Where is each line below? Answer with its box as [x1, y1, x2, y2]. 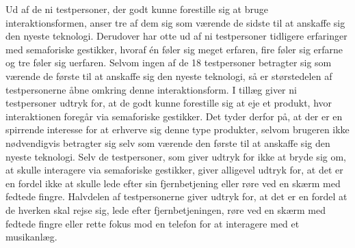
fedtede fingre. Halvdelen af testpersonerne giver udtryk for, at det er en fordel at [5, 189, 347, 204]
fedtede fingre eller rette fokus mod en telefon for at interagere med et [5, 216, 300, 230]
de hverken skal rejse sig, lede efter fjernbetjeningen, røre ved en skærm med [5, 202, 326, 217]
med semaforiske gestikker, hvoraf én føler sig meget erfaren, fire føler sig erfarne [5, 42, 343, 56]
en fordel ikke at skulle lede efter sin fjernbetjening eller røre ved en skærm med [5, 176, 341, 190]
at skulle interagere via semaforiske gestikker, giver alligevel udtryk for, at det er [5, 163, 343, 177]
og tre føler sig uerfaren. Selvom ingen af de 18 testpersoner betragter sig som [5, 55, 332, 70]
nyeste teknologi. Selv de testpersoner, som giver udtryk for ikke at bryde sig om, [5, 149, 346, 163]
